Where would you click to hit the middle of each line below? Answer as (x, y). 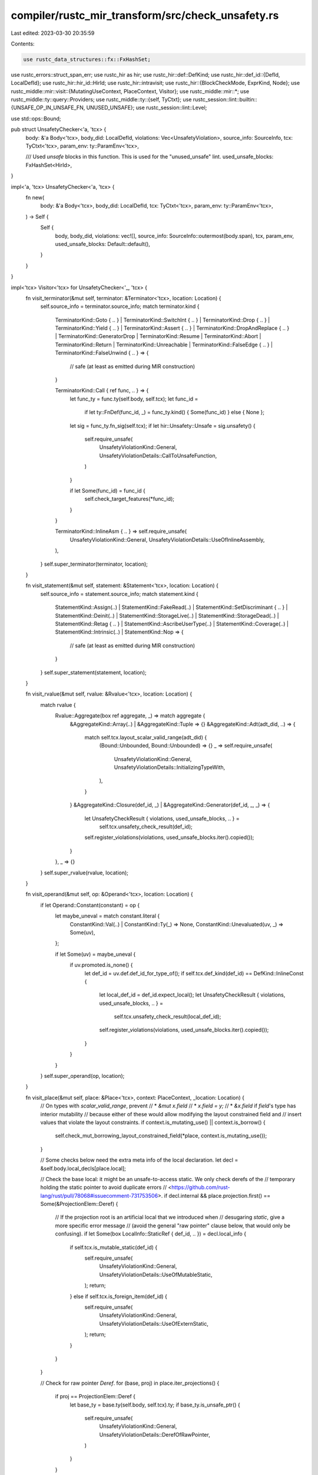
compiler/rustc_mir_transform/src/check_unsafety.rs (145, 15)
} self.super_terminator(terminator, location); (94, 564)
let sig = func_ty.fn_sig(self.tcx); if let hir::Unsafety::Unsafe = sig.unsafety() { (163, 425)
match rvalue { (58, 704)
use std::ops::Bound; (36, 119)
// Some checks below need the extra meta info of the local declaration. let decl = (139, 1160)
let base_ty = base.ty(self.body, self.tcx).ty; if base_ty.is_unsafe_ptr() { (155, 1405)
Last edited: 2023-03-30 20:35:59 (53, 33)
